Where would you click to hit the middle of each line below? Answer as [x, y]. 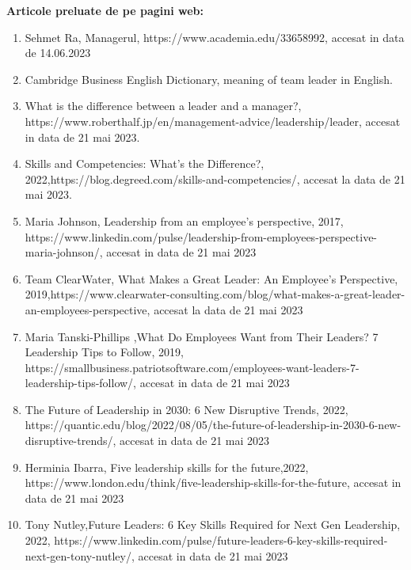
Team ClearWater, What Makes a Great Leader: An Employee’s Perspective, [211, 278]
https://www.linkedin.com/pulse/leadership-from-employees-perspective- [201, 236]
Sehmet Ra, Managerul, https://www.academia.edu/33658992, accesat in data [215, 37]
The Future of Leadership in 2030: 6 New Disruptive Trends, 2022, [186, 409]
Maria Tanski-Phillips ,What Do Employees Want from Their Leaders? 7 [202, 336]
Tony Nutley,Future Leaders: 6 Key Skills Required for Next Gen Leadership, [213, 524]
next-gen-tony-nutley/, [80, 555]
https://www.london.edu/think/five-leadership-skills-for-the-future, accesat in [213, 483]
